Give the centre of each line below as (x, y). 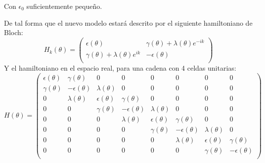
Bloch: (14, 32)
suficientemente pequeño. (64, 6)
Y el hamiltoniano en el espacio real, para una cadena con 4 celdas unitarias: (120, 68)
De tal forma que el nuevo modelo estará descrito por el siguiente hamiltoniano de (128, 22)
